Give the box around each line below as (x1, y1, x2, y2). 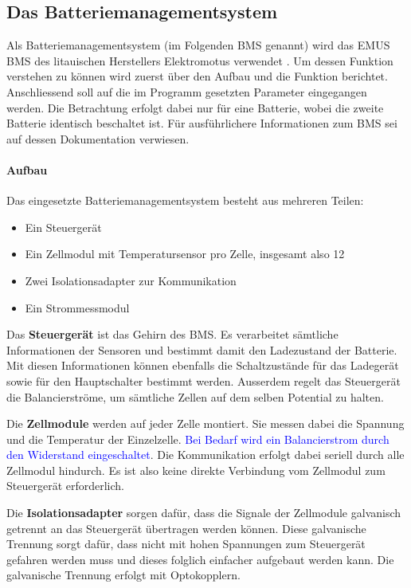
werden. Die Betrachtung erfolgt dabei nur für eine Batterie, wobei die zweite (6, 99, 384, 116)
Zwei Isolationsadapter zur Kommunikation (25, 272, 237, 288)
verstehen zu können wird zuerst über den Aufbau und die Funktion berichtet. (6, 68, 388, 84)
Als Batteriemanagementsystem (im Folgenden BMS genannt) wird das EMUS (6, 37, 390, 53)
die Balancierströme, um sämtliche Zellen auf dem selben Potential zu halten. (6, 388, 384, 405)
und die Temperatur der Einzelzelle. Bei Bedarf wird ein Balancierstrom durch (6, 430, 389, 447)
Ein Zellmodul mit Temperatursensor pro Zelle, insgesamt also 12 (25, 245, 345, 262)
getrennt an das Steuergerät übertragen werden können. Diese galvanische (6, 519, 366, 536)
